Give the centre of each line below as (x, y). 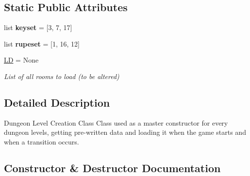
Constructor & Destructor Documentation (112, 168)
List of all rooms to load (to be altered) (62, 76)
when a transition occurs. (42, 141)
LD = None (21, 60)
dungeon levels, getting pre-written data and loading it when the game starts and (125, 132)
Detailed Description (57, 102)
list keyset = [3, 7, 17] (38, 27)
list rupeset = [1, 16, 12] (42, 43)
